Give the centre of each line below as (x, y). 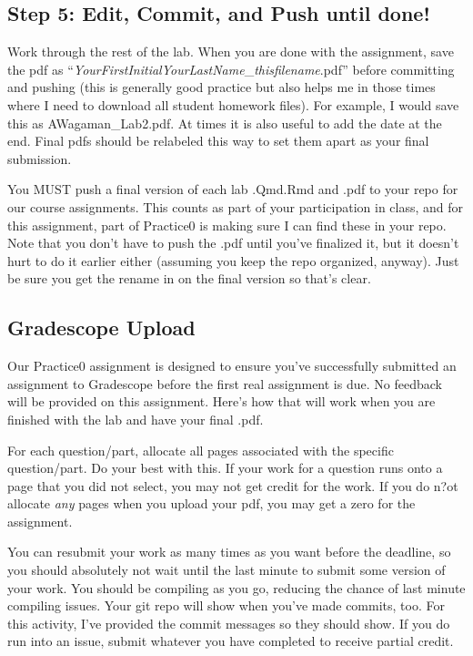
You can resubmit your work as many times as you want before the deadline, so (229, 552)
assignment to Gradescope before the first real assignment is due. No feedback (225, 383)
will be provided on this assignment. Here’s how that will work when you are (221, 401)
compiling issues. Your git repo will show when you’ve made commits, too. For (226, 605)
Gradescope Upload (101, 328)
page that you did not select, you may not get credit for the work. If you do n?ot (233, 485)
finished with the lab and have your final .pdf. (136, 419)
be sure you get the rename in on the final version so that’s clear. (189, 278)
